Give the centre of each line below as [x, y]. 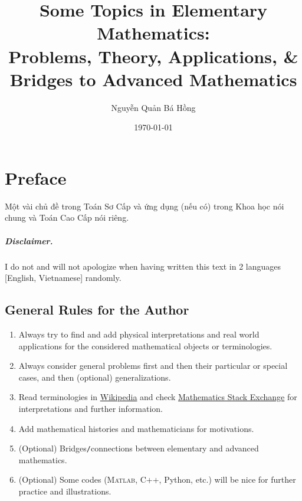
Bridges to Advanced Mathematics [153, 79]
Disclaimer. [29, 240]
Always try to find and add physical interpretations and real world [139, 334]
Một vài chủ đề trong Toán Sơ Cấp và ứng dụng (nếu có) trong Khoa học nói [145, 206]
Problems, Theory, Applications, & [153, 56]
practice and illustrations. [65, 491]
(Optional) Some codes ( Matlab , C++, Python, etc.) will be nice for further [157, 479]
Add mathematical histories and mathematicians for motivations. [136, 428]
